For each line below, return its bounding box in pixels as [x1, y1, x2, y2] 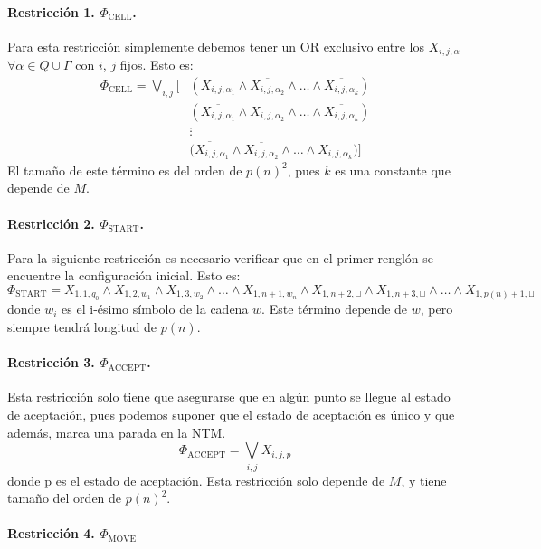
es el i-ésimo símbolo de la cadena [62, 299, 249, 318]
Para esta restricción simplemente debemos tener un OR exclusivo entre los [7, 36, 425, 55]
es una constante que [335, 160, 451, 179]
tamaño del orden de [7, 488, 122, 507]
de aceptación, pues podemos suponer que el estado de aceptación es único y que [7, 405, 455, 423]
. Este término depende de [261, 299, 408, 318]
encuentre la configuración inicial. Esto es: [7, 266, 241, 285]
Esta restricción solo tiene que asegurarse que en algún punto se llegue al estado [7, 387, 451, 406]
